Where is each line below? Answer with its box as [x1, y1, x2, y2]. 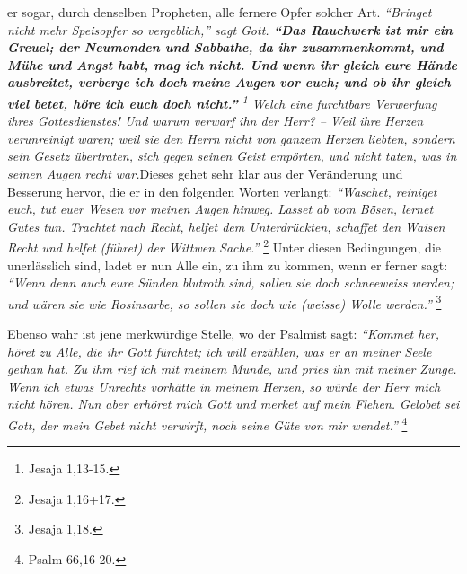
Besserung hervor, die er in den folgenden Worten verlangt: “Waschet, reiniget [7, 181, 437, 200]
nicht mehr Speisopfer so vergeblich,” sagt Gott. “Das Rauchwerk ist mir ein [7, 20, 453, 39]
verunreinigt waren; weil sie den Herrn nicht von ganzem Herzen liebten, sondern [7, 128, 455, 147]
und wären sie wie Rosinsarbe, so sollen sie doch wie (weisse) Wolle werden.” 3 [7, 291, 442, 313]
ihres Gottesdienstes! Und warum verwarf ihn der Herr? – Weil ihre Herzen [7, 111, 424, 130]
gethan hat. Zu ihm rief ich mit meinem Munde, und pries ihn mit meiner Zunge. [7, 359, 457, 378]
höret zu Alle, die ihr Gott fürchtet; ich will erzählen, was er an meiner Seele [7, 341, 432, 360]
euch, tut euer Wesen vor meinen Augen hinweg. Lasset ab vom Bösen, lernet [7, 199, 434, 218]
